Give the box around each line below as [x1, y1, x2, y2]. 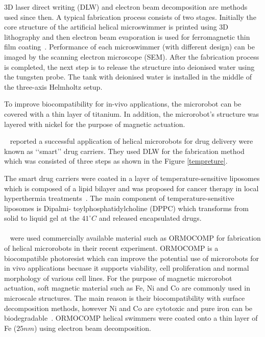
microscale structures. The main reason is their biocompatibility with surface [4, 293, 245, 303]
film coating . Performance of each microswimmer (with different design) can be [4, 41, 255, 52]
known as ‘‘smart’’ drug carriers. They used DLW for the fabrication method [4, 145, 245, 156]
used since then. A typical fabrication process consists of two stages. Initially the [4, 11, 256, 22]
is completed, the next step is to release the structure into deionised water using [4, 61, 255, 72]
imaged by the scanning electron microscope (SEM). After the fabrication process [4, 51, 259, 62]
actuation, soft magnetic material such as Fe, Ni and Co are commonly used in [4, 282, 250, 293]
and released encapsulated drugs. [99, 213, 202, 223]
